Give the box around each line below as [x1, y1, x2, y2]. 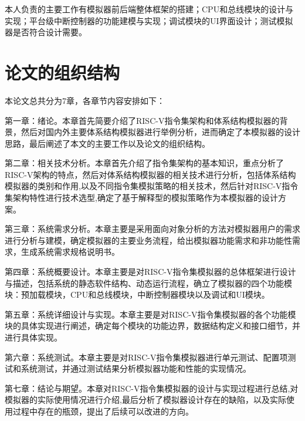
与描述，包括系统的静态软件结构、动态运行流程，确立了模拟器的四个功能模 [5, 277, 292, 289]
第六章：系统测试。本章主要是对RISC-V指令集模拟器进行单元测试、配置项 [5, 351, 288, 363]
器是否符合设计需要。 [5, 26, 87, 38]
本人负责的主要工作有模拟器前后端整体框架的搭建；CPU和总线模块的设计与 [5, 3, 294, 15]
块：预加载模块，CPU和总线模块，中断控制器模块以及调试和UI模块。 [5, 288, 270, 301]
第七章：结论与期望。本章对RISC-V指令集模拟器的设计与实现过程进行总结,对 [5, 382, 299, 394]
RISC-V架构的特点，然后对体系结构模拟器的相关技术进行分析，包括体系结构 [5, 168, 296, 180]
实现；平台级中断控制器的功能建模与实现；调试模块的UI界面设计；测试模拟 [5, 14, 293, 26]
